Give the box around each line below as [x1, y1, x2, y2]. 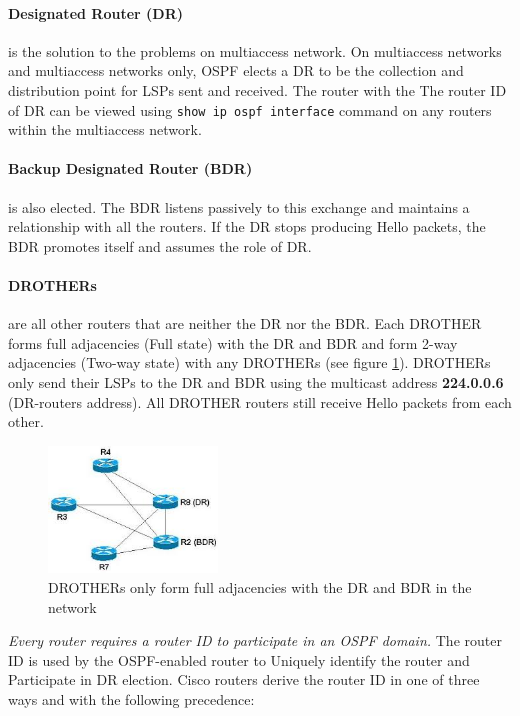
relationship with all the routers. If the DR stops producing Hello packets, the [8, 216, 486, 237]
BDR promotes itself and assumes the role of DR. [8, 235, 312, 256]
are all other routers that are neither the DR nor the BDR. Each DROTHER [8, 313, 482, 334]
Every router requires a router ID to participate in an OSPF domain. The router [8, 630, 502, 651]
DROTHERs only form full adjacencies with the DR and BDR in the [48, 577, 472, 598]
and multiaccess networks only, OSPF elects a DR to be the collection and [8, 60, 464, 81]
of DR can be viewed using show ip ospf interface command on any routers [8, 99, 492, 120]
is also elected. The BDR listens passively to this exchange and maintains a [8, 196, 470, 217]
